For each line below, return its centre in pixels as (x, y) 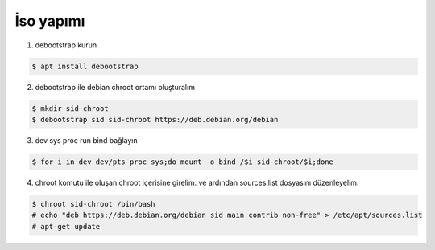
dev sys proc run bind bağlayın (87, 140)
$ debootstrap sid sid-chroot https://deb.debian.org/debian (155, 119)
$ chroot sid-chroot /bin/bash (94, 204)
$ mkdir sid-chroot (70, 108)
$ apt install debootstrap (85, 66)
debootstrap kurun (66, 45)
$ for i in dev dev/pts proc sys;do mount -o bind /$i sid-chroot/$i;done (183, 162)
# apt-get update (66, 226)
